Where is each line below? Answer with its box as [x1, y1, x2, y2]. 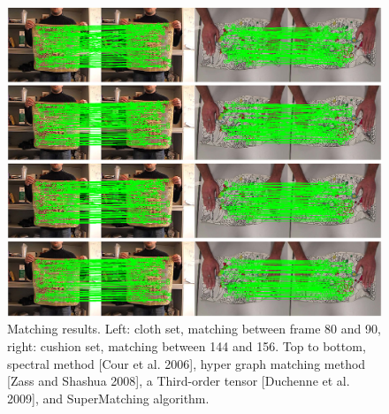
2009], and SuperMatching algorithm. [7, 388, 210, 407]
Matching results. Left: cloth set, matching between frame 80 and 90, [7, 319, 381, 338]
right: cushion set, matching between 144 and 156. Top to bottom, [7, 337, 366, 356]
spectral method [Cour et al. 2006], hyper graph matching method [7, 354, 366, 372]
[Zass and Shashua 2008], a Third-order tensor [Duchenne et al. [7, 372, 350, 390]
